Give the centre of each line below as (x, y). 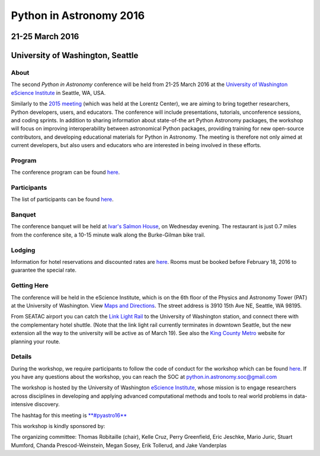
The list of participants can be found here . (62, 199)
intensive (22, 404)
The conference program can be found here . (65, 173)
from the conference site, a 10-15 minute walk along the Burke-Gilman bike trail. (108, 235)
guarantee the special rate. (44, 270)
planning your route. (36, 342)
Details (21, 357)
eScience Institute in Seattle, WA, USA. (58, 93)
